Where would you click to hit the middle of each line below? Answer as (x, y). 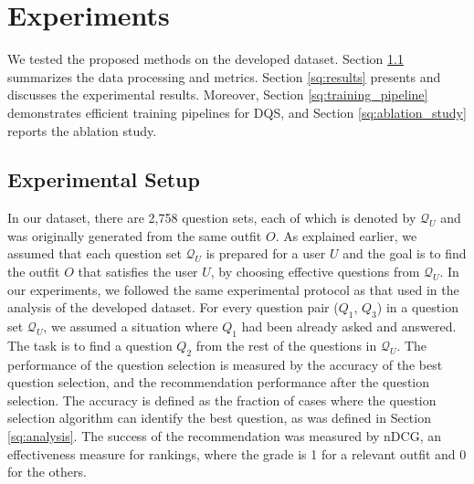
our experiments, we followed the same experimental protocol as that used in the (233, 289)
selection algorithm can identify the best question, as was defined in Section (219, 418)
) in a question (417, 307)
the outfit (34, 272)
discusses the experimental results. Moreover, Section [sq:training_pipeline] (218, 95)
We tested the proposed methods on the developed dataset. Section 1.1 (205, 59)
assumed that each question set (95, 253)
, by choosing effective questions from (315, 272)
